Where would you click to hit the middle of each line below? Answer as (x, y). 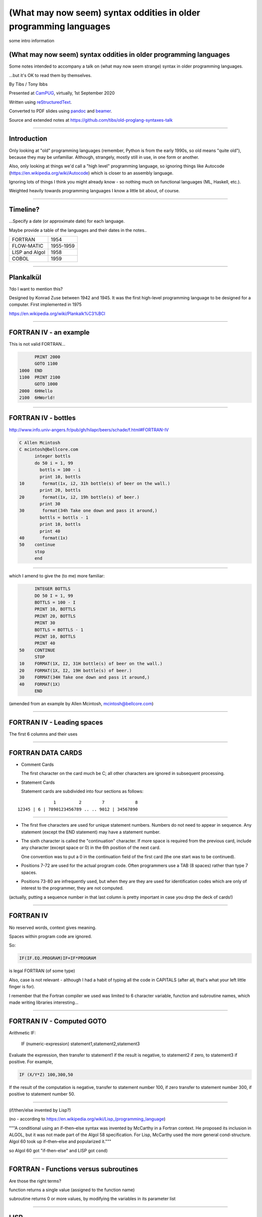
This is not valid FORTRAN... (37, 344)
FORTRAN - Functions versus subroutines (74, 1169)
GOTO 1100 (46, 364)
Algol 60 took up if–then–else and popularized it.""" (60, 1142)
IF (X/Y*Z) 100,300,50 (46, 1074)
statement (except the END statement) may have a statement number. (91, 832)
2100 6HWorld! (37, 398)
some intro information (32, 41)
